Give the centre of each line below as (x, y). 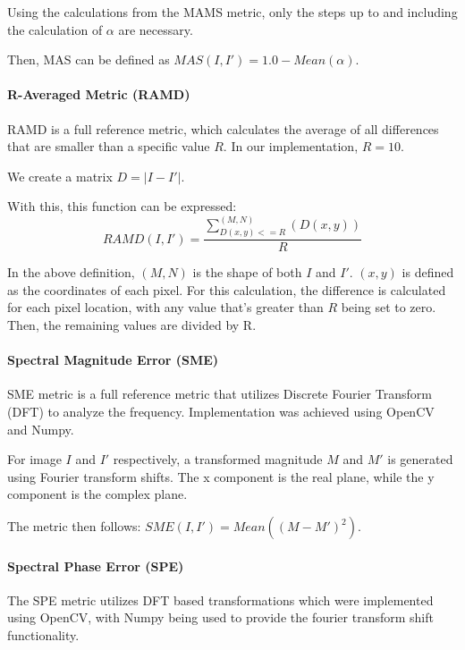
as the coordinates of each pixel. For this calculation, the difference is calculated (227, 289)
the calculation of (55, 29)
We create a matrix (60, 176)
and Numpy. (41, 429)
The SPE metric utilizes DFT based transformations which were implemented (220, 599)
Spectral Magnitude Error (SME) (113, 360)
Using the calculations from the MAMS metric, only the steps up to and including (232, 12)
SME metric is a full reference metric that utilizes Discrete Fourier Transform (220, 394)
